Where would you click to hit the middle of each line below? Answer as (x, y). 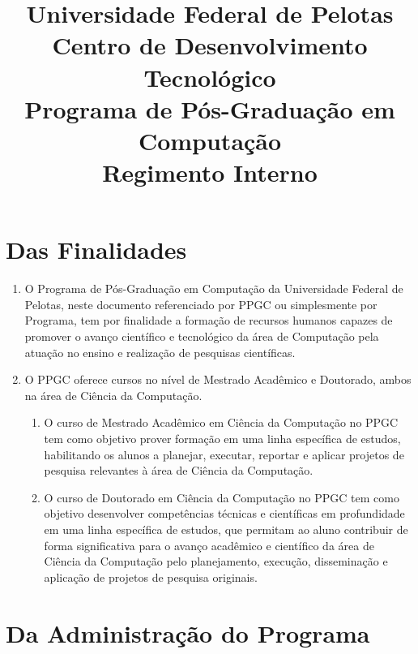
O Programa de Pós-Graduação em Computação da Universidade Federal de (214, 288)
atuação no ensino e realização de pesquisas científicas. (160, 352)
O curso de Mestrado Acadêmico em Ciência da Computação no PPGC (221, 422)
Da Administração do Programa (188, 632)
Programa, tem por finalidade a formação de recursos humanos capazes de (209, 320)
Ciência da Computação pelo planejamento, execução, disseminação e (216, 561)
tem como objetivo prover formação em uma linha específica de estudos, (222, 438)
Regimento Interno (210, 172)
